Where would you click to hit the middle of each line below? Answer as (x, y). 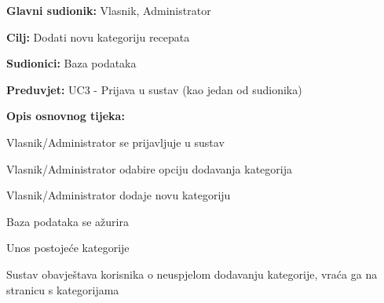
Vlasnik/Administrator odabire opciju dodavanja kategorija (149, 168)
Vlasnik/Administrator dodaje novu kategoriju (119, 195)
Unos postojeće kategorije (68, 248)
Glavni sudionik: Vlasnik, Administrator (109, 10)
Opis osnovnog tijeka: (66, 116)
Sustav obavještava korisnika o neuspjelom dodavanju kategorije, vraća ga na (192, 274)
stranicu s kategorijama (63, 289)
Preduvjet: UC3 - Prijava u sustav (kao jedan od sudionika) (154, 89)
